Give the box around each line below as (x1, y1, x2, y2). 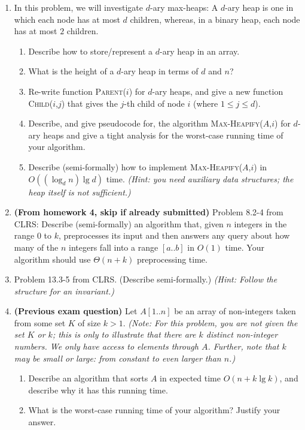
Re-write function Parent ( (28, 85, 126, 97)
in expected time (160, 372, 221, 384)
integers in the (234, 217, 287, 230)
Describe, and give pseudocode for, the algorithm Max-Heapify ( (28, 117, 263, 130)
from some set (14, 316, 66, 329)
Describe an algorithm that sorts (28, 372, 148, 384)
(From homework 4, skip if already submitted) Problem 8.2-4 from (14, 206, 283, 218)
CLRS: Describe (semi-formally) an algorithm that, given (14, 217, 224, 230)
